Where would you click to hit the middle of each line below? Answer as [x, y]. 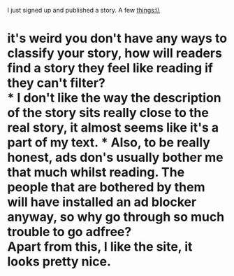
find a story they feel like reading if [110, 68]
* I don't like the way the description [114, 98]
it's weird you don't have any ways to [117, 39]
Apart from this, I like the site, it [100, 247]
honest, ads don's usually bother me [115, 158]
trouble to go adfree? [70, 232]
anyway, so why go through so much [116, 217]
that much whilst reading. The [96, 173]
